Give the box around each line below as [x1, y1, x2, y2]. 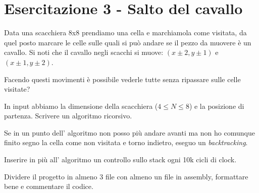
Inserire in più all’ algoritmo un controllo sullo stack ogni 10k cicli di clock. [4, 154, 237, 165]
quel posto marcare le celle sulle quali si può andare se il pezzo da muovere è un [4, 37, 251, 47]
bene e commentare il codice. [4, 181, 93, 191]
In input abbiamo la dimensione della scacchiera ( [4, 100, 158, 111]
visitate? [4, 84, 30, 94]
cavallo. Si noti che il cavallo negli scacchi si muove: [4, 47, 164, 57]
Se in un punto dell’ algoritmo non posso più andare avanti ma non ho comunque [4, 127, 255, 138]
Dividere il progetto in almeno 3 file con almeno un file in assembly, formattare [4, 171, 248, 181]
